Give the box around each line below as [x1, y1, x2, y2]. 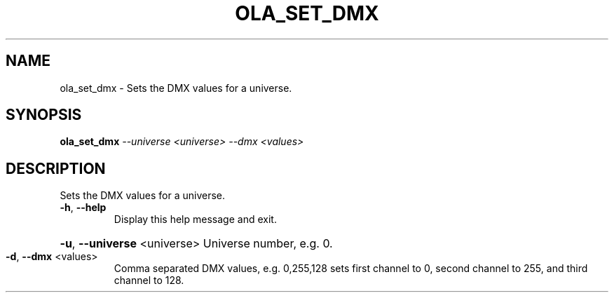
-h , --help [60, 201, 107, 214]
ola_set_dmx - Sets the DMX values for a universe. [60, 81, 292, 94]
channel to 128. [114, 274, 184, 287]
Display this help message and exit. [114, 213, 277, 226]
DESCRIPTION [6, 159, 106, 177]
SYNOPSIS [6, 106, 82, 124]
